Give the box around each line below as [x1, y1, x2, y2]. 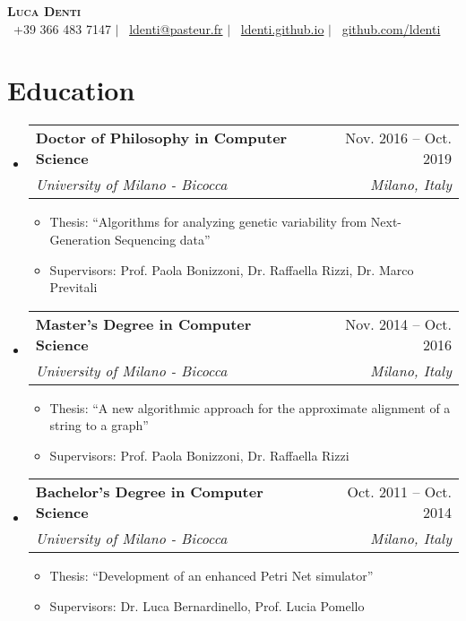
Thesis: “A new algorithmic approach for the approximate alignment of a [49, 398, 451, 417]
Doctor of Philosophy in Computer [35, 127, 288, 149]
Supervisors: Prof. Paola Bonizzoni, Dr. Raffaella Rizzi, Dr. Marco [49, 260, 414, 279]
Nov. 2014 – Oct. [345, 313, 452, 334]
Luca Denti [7, 2, 82, 20]
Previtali [49, 278, 98, 297]
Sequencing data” [115, 229, 211, 248]
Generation [49, 229, 111, 248]
